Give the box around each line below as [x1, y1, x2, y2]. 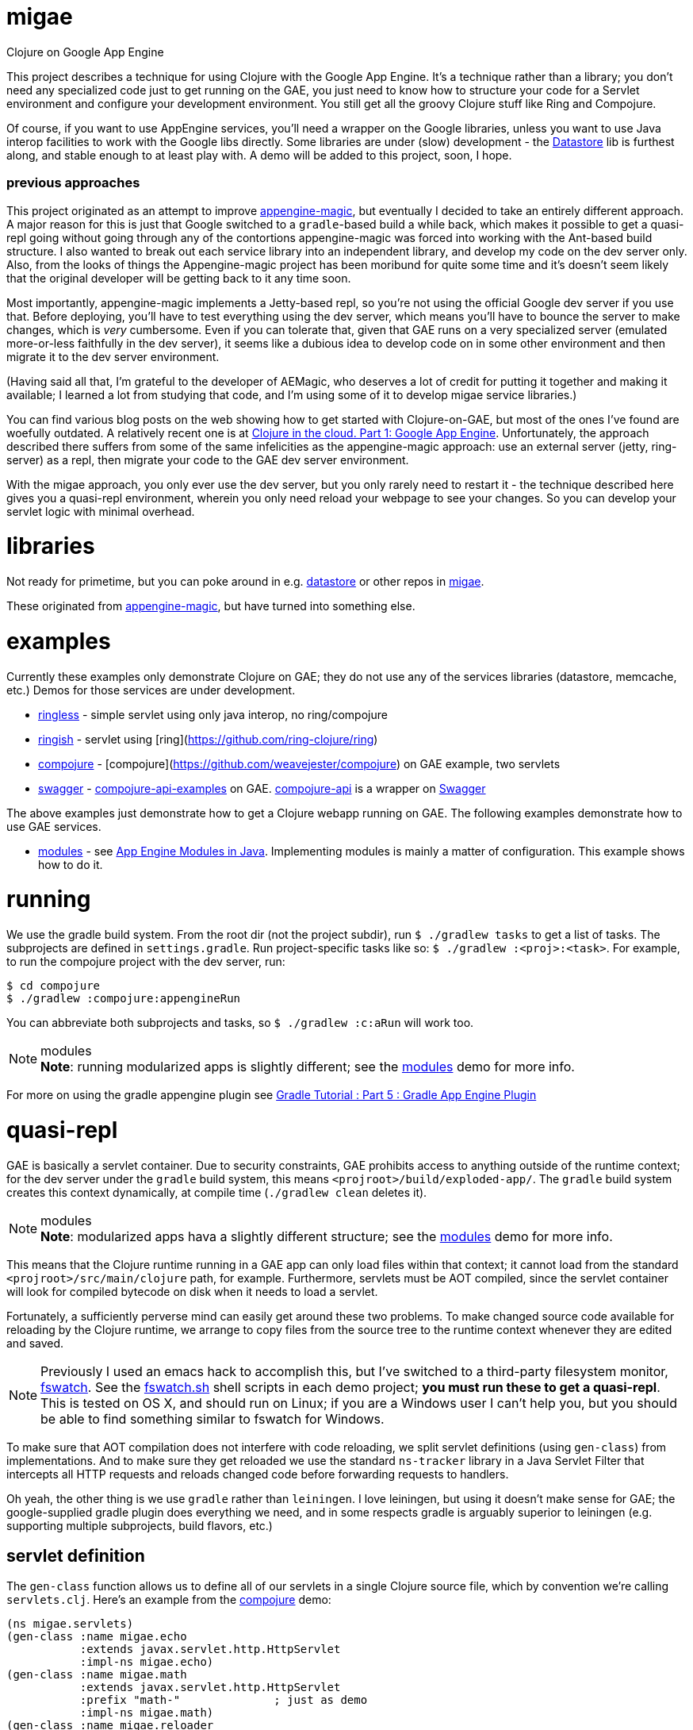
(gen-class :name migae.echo [6, 1630, 187, 1643]
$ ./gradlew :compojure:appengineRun [6, 992, 241, 1005]
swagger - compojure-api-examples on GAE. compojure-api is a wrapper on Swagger [38, 781, 486, 795]
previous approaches [6, 175, 140, 191]
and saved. [6, 1336, 64, 1350]
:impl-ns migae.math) [79, 1706, 214, 1720]
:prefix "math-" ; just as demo [79, 1693, 368, 1707]
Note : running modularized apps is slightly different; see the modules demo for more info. [40, 1059, 575, 1075]
